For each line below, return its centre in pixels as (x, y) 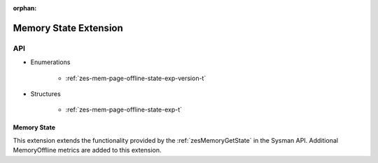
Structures (45, 93)
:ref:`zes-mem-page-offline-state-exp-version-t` (136, 78)
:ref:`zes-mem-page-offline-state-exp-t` (124, 110)
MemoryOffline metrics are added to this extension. (87, 150)
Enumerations (50, 62)
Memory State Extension (68, 28)
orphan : (25, 8)
